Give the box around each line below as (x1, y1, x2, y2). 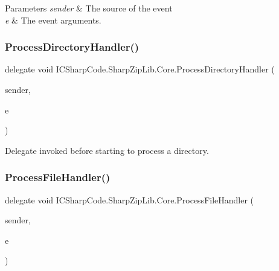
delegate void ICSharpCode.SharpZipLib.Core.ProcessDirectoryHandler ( (5, 63, 275, 75)
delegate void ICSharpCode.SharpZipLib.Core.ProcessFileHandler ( (5, 193, 254, 206)
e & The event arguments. (5, 13, 101, 26)
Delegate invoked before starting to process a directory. (5, 144, 209, 156)
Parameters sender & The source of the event (5, 2, 173, 14)
